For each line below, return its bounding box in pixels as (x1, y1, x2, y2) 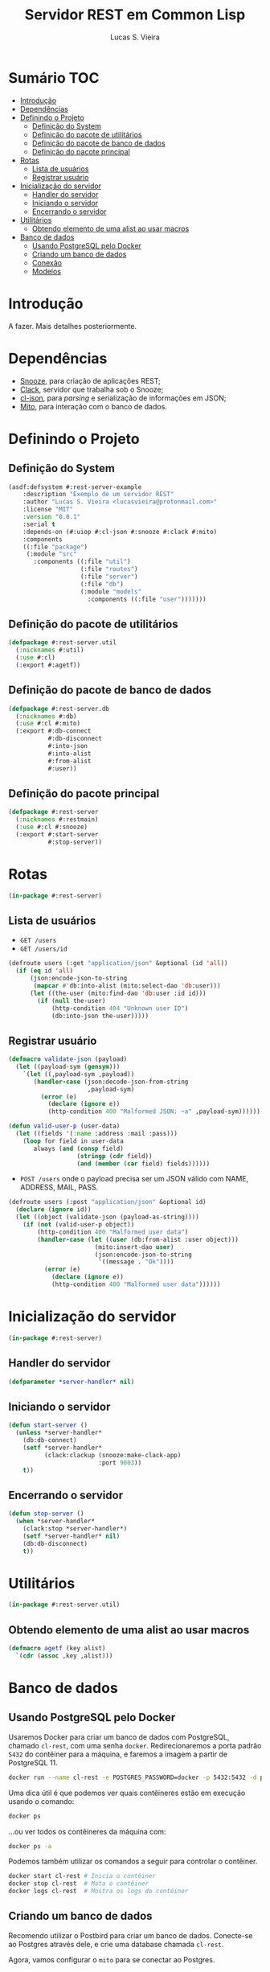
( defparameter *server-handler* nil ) (8, 1378, 135, 1386)
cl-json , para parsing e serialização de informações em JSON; (19, 392, 227, 403)
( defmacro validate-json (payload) (8, 1055, 128, 1063)
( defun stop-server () (8, 1510, 84, 1518)
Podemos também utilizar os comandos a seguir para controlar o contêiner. (8, 1856, 258, 1867)
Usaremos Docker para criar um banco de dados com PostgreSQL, (8, 1732, 230, 1742)
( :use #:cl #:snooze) (15, 823, 88, 832)
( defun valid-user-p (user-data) (8, 1122, 121, 1131)
